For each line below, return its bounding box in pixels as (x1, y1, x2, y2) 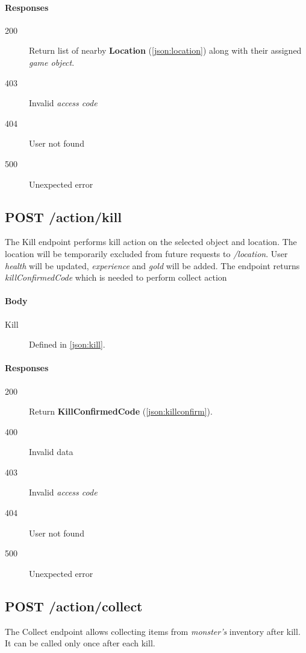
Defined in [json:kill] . (29, 338, 105, 351)
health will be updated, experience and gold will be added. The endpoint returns (5, 259, 300, 272)
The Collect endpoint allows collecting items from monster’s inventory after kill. (5, 625, 301, 637)
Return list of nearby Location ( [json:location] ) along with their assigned (29, 44, 302, 57)
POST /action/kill (5, 207, 122, 226)
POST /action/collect (5, 596, 143, 615)
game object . (29, 56, 75, 68)
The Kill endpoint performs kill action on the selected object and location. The (5, 235, 297, 248)
